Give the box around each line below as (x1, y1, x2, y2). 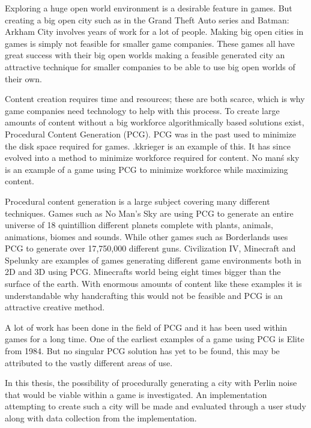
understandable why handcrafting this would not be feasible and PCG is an (5, 289, 283, 301)
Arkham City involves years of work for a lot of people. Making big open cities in (5, 25, 304, 38)
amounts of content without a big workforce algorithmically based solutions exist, (5, 116, 304, 128)
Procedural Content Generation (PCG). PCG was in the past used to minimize (5, 127, 297, 140)
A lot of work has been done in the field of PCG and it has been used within (5, 321, 287, 333)
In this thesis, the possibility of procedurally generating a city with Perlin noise (5, 376, 297, 389)
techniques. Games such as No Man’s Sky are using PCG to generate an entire (5, 206, 294, 219)
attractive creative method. (5, 301, 105, 313)
